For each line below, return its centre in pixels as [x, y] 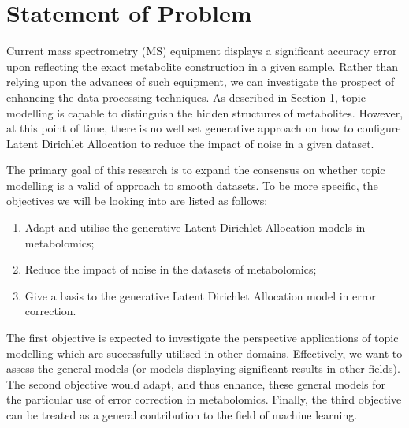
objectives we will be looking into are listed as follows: [137, 201]
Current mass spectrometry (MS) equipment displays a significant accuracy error [202, 51]
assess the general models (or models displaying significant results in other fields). [203, 368]
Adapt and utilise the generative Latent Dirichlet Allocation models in [195, 227]
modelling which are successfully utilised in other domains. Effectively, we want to [204, 353]
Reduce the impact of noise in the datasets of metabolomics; [171, 269]
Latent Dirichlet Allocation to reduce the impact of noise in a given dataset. [190, 143]
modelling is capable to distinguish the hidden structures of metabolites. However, [205, 112]
